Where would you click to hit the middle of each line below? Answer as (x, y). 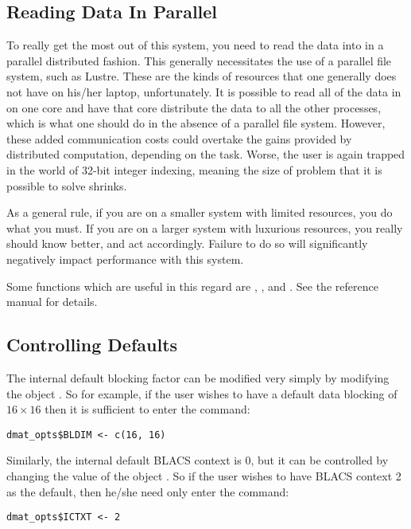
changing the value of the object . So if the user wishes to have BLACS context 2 (204, 475)
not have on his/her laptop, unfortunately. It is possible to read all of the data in (204, 91)
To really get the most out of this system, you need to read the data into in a (195, 45)
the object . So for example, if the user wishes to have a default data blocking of (202, 393)
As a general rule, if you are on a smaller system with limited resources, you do (200, 212)
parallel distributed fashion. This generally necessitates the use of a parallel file (199, 60)
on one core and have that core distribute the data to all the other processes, (194, 107)
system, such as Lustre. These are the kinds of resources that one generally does (202, 76)
